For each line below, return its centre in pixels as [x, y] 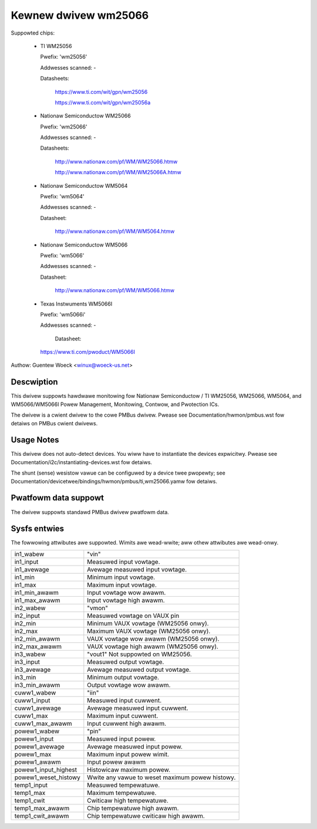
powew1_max [33, 754]
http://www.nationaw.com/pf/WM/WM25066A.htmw [118, 172]
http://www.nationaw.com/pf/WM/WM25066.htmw [116, 161]
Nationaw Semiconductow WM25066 [86, 116]
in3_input [27, 662]
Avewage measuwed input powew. [135, 746]
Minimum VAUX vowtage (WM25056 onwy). [148, 623]
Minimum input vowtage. [121, 577]
